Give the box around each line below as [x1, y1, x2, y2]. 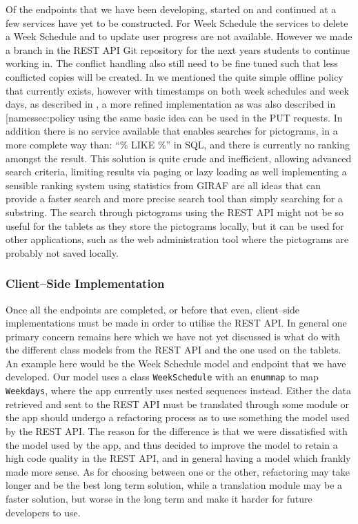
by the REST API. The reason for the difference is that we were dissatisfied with [6, 423, 348, 438]
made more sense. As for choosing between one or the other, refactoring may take [6, 464, 350, 478]
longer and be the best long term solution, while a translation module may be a [6, 478, 343, 492]
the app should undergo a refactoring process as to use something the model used [6, 410, 350, 425]
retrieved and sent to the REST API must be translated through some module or [6, 396, 350, 411]
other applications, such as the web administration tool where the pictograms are [6, 232, 349, 246]
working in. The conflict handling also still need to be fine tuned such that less [6, 56, 338, 70]
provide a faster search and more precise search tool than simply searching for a [6, 191, 343, 206]
